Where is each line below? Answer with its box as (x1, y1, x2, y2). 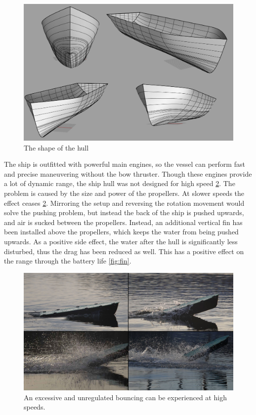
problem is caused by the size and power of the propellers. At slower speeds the (4, 188, 245, 198)
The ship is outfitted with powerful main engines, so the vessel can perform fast (4, 159, 245, 169)
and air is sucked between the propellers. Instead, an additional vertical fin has (4, 217, 243, 227)
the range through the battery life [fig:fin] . (4, 256, 131, 266)
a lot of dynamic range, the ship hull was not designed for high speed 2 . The (4, 178, 235, 189)
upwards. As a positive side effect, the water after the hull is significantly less (4, 236, 238, 246)
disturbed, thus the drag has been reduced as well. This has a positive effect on (4, 246, 244, 256)
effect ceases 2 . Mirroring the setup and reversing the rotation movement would (4, 197, 245, 208)
